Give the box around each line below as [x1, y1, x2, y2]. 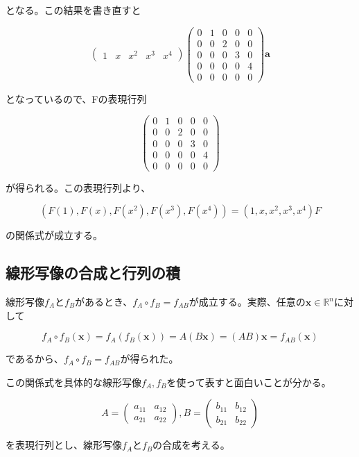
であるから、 [6, 351, 64, 366]
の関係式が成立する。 [6, 228, 103, 242]
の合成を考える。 [152, 438, 230, 452]
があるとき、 [75, 294, 133, 309]
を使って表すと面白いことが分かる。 [166, 374, 331, 389]
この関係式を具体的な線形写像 [6, 374, 141, 389]
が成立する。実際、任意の [189, 294, 306, 309]
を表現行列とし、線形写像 [6, 438, 122, 452]
